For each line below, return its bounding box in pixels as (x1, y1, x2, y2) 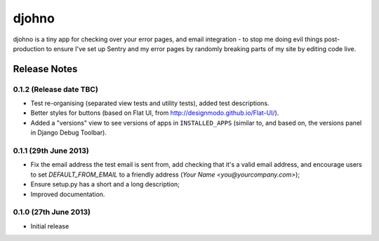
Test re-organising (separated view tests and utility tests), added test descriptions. (30, 99, 270, 108)
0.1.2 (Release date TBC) (13, 84, 98, 94)
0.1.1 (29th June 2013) (13, 146, 89, 156)
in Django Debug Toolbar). (30, 128, 107, 137)
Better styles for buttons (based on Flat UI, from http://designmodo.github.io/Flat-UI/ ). (30, 109, 279, 117)
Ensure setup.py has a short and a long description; (30, 180, 180, 188)
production (13, 44, 45, 53)
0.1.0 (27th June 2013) (13, 207, 91, 217)
